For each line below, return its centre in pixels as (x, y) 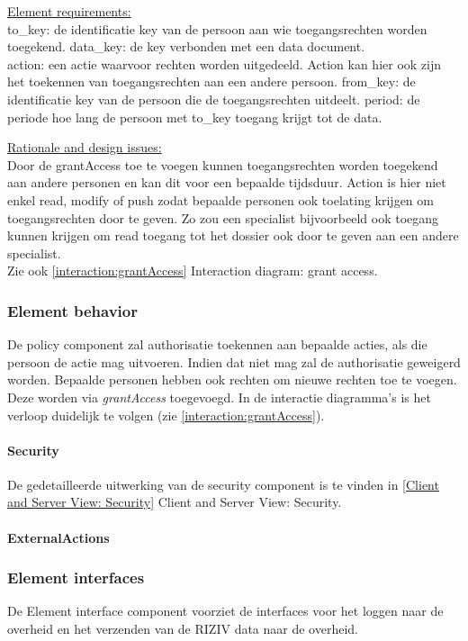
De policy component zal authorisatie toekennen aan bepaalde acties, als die (217, 344)
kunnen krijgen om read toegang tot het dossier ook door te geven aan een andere (233, 235)
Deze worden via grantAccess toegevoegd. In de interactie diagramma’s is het (219, 397)
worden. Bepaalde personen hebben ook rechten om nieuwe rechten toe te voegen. (232, 379)
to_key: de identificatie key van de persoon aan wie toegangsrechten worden (217, 28)
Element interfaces (76, 578)
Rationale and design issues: (85, 147)
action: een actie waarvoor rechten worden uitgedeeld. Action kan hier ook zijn (225, 63)
